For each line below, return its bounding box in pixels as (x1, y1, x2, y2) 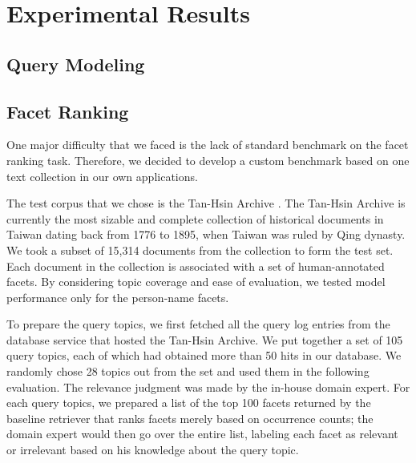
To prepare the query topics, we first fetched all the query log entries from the (6, 316, 390, 332)
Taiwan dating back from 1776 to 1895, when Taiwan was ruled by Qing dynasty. (6, 226, 406, 243)
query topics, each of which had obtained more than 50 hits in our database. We (6, 347, 402, 364)
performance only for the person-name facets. (6, 288, 229, 305)
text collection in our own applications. (6, 167, 198, 184)
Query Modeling (6, 51, 145, 76)
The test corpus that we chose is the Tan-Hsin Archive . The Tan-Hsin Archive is (6, 195, 406, 211)
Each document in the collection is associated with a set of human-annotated (6, 257, 385, 274)
